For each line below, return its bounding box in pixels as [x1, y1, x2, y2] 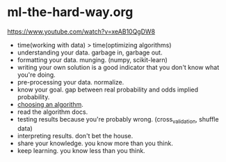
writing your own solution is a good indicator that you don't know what [17, 63, 220, 71]
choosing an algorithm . [17, 100, 83, 108]
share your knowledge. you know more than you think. [17, 139, 174, 147]
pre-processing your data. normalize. [17, 78, 124, 86]
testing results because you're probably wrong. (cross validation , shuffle [17, 115, 219, 125]
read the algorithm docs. [17, 108, 88, 116]
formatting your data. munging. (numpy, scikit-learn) [17, 55, 168, 64]
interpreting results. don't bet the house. [17, 131, 134, 140]
